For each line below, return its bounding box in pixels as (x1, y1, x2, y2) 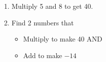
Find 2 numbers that (11, 17, 74, 27)
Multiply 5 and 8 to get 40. (11, 1, 93, 11)
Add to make (23, 50, 62, 60)
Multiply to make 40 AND (23, 34, 103, 44)
